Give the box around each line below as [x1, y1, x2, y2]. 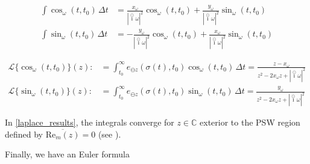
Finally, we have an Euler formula [5, 148, 130, 160]
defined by [5, 127, 43, 140]
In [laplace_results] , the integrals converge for [5, 116, 174, 129]
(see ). [98, 127, 121, 140]
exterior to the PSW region [200, 116, 300, 129]
